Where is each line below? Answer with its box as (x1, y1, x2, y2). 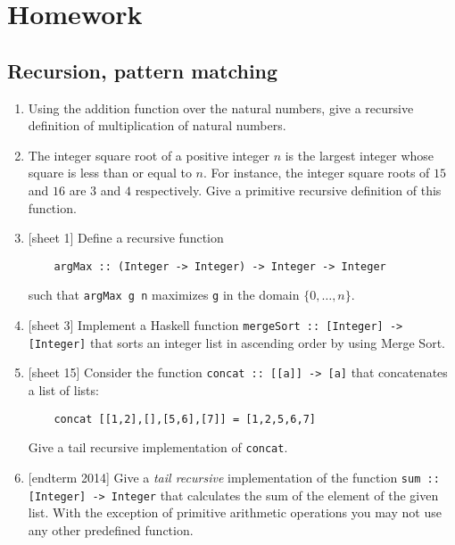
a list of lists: (28, 381, 99, 400)
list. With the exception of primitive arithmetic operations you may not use (28, 503, 442, 522)
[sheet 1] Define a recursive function (28, 228, 224, 247)
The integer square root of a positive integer (28, 145, 269, 164)
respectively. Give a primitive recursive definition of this (135, 180, 442, 199)
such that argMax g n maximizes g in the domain (28, 285, 300, 304)
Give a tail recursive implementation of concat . (28, 438, 288, 457)
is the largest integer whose (285, 145, 434, 164)
